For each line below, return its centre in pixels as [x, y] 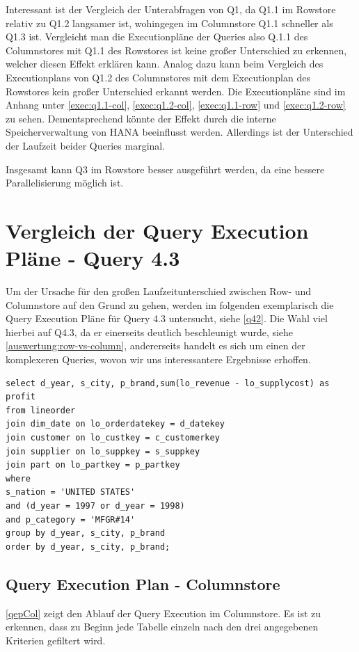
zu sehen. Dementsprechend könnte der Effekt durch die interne [141, 118]
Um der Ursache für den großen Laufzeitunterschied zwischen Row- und [159, 291]
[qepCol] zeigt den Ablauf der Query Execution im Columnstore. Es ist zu [163, 613]
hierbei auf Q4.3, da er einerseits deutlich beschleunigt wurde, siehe [150, 332]
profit [21, 397]
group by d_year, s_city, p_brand [86, 533]
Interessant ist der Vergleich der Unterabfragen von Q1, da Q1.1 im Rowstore [171, 9]
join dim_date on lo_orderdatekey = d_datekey [115, 424]
